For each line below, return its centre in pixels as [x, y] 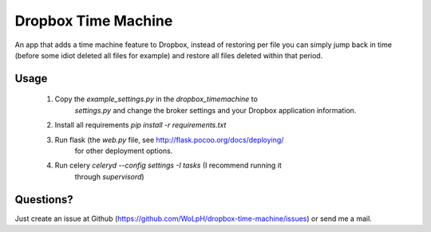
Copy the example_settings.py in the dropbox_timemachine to [156, 99]
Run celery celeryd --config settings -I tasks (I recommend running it [168, 165]
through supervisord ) [109, 176]
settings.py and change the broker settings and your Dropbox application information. [215, 110]
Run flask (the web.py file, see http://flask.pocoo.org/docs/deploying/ [169, 140]
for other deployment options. [124, 151]
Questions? [44, 199]
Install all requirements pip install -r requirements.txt [140, 125]
